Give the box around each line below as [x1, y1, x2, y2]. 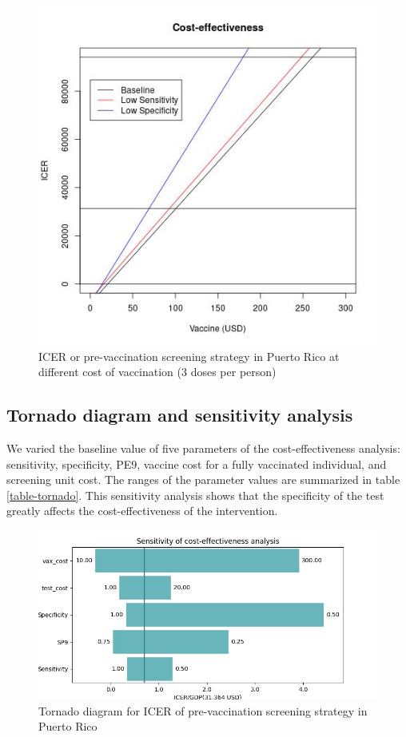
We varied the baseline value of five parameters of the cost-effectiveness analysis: [6, 439, 400, 456]
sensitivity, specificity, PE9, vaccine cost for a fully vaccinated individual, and [6, 455, 387, 472]
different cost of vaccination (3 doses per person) [38, 363, 277, 380]
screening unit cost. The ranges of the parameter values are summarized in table [6, 471, 400, 488]
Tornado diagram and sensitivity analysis [6, 402, 353, 427]
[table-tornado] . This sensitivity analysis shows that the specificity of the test [6, 486, 384, 503]
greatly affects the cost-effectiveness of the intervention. [6, 502, 278, 519]
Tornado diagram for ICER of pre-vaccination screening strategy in [38, 702, 368, 719]
